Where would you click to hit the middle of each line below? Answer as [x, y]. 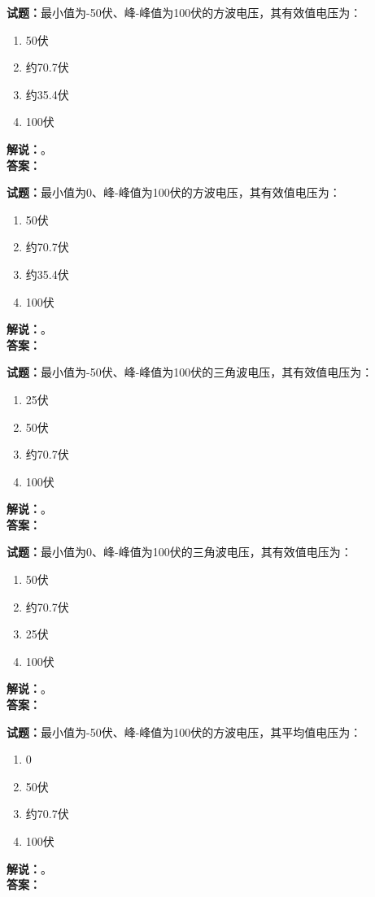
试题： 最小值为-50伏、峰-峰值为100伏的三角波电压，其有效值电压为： [190, 372]
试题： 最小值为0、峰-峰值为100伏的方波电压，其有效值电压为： [174, 192]
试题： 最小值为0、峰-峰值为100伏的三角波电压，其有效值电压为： [179, 552]
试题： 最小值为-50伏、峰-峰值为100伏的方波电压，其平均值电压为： [184, 732]
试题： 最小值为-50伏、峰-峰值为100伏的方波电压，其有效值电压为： [184, 12]
